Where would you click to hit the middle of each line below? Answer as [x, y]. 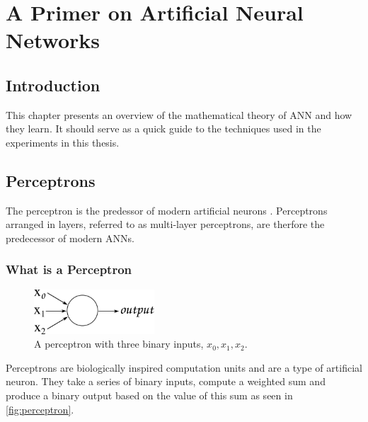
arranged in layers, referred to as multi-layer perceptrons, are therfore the [165, 224]
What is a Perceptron [69, 269]
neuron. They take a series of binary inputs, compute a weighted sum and [166, 381]
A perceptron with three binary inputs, [119, 344]
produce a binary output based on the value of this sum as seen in [149, 395]
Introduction [53, 85]
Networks [53, 40]
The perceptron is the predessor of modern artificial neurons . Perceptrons [167, 210]
